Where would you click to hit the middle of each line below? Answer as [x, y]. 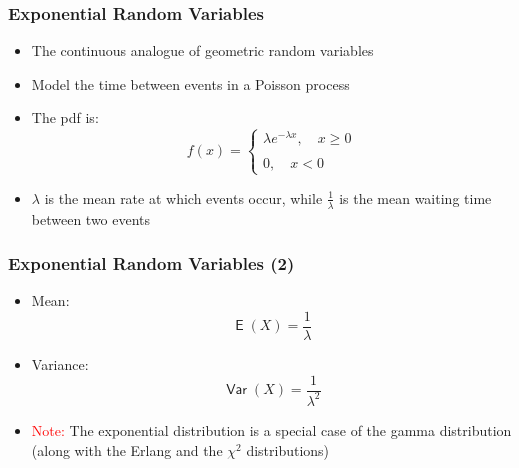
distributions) [288, 449]
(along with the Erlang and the [127, 449]
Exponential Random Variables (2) [151, 263]
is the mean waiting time [415, 197]
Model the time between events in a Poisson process [190, 83]
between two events [91, 218]
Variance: [60, 363]
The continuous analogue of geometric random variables [202, 50]
